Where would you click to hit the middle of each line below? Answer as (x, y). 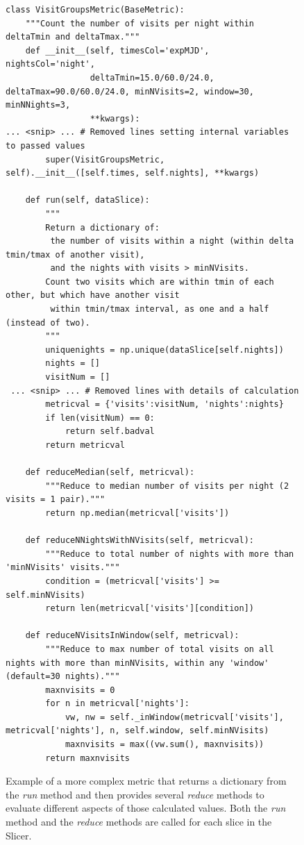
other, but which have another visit (93, 295)
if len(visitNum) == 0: (100, 418)
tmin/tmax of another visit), (75, 254)
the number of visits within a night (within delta (172, 241)
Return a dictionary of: (102, 227)
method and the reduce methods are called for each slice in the (139, 822)
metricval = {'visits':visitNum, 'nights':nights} (164, 404)
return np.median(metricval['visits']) (137, 513)
